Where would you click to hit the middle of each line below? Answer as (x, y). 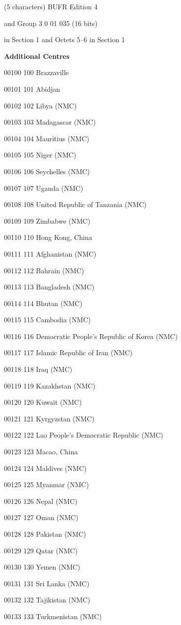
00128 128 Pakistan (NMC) (45, 534)
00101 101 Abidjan (32, 89)
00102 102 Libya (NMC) (40, 105)
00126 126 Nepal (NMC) (41, 501)
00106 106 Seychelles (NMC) (47, 171)
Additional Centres (37, 56)
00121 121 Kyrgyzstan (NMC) (49, 418)
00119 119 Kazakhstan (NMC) (50, 385)
